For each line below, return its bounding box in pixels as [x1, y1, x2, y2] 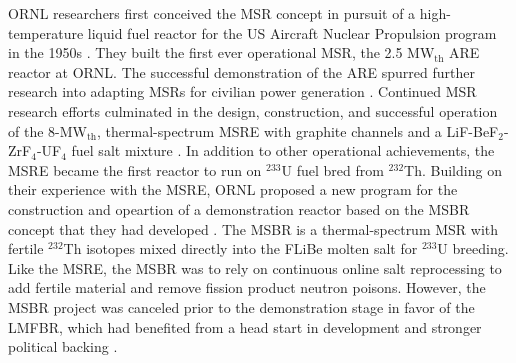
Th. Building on [404, 159, 502, 180]
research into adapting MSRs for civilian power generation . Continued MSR [8, 81, 477, 102]
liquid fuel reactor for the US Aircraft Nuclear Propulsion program [87, 22, 497, 43]
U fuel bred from [281, 159, 384, 180]
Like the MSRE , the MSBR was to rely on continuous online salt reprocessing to [8, 257, 502, 278]
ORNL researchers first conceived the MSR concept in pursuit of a [8, 3, 416, 23]
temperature [8, 22, 84, 43]
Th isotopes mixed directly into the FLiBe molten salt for [63, 238, 418, 259]
